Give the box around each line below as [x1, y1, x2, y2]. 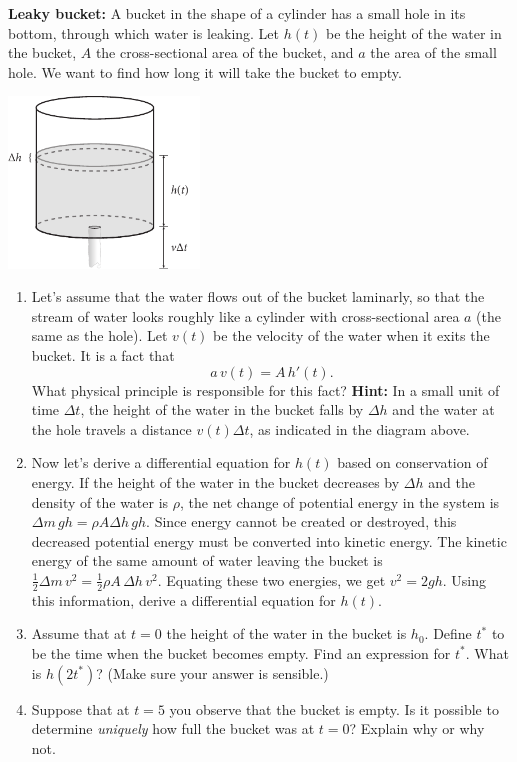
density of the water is [31, 491, 169, 512]
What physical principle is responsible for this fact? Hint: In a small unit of [31, 379, 500, 400]
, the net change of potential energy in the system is [180, 491, 500, 512]
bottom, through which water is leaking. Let [8, 22, 280, 43]
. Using [442, 569, 486, 590]
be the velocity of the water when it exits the [213, 325, 490, 346]
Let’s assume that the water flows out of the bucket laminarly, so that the [31, 286, 485, 307]
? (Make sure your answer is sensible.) [96, 662, 329, 683]
